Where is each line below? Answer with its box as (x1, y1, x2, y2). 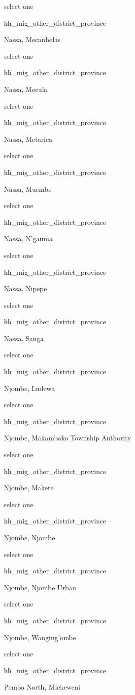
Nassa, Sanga (4, 333, 44, 343)
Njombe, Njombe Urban (4, 582, 76, 592)
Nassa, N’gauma (4, 233, 53, 244)
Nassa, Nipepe (4, 283, 47, 294)
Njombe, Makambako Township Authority (4, 433, 131, 443)
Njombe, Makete (4, 482, 54, 493)
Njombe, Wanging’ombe (4, 632, 76, 642)
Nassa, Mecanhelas (4, 34, 61, 44)
